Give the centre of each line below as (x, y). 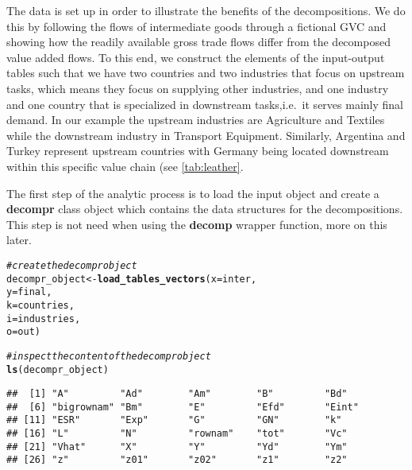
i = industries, (44, 319)
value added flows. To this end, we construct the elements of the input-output (196, 57)
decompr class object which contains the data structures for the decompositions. (205, 209)
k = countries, (40, 305)
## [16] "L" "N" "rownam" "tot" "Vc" (177, 434)
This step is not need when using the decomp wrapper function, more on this (197, 224)
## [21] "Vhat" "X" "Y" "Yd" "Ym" (177, 447)
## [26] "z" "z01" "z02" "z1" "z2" (177, 460)
